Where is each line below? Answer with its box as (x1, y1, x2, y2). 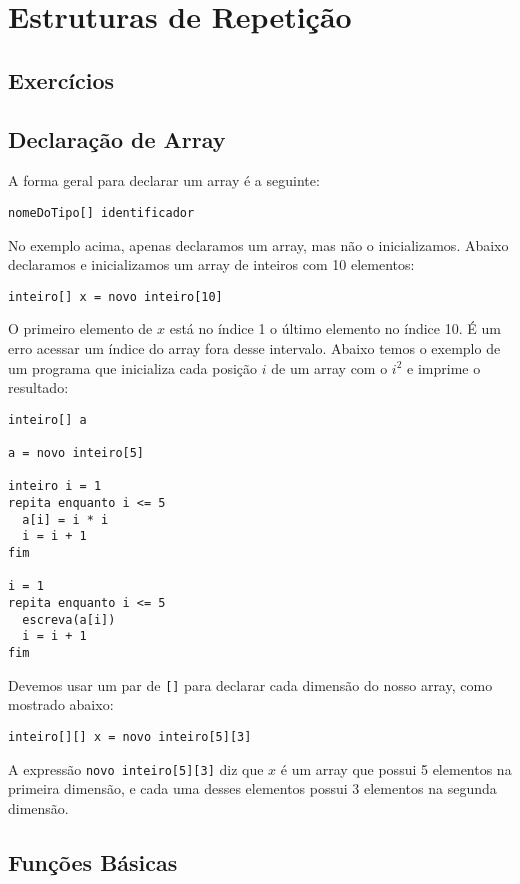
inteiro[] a (8, 412, 87, 427)
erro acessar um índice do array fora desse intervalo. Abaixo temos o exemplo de (8, 338, 501, 359)
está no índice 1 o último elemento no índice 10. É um (169, 318, 501, 339)
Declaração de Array (8, 123, 226, 154)
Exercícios (8, 64, 115, 95)
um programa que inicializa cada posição (8, 357, 258, 378)
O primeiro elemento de (8, 318, 153, 339)
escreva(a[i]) (22, 612, 116, 627)
